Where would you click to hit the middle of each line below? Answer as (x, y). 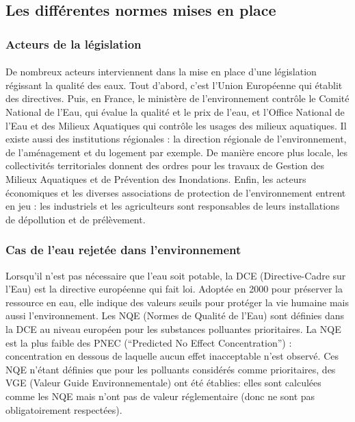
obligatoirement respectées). (64, 409)
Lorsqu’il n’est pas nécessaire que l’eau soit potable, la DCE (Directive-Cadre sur (176, 275)
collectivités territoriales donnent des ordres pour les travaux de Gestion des (165, 165)
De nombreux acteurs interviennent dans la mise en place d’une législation (161, 72)
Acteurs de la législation (74, 44)
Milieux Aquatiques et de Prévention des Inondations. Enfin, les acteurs (156, 178)
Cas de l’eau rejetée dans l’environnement (123, 250)
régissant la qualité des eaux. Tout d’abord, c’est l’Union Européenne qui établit (174, 85)
